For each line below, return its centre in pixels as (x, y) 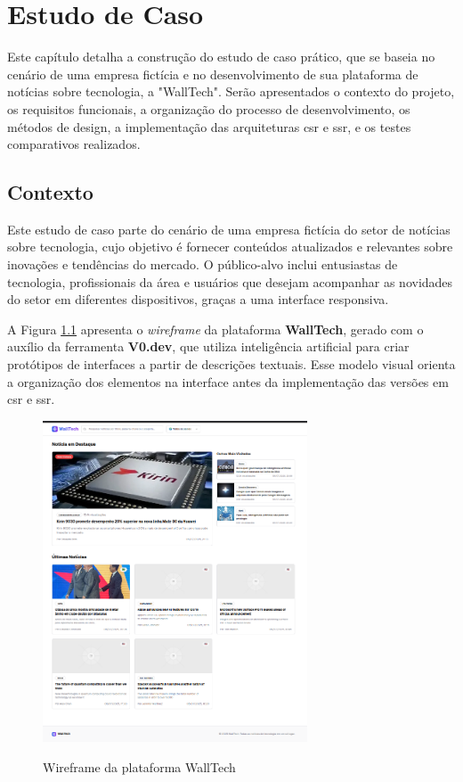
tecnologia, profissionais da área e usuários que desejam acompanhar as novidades (230, 281)
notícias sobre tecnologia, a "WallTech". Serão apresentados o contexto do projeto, (231, 91)
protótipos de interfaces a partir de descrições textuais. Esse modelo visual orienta (231, 364)
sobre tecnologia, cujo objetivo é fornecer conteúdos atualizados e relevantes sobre (230, 247)
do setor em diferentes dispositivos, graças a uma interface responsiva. (198, 299)
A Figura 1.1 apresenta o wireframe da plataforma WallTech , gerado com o (215, 329)
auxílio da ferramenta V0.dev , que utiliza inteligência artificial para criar (208, 346)
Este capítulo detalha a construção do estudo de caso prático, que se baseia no (221, 57)
